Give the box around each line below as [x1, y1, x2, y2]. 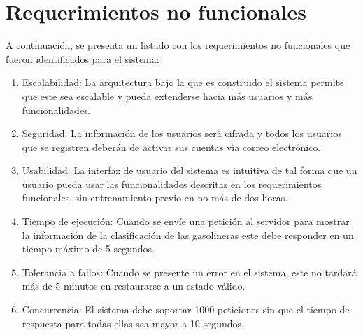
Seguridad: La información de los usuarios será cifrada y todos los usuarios [22, 126, 342, 141]
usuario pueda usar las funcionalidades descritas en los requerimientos [22, 176, 322, 191]
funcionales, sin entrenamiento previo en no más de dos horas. [22, 190, 288, 205]
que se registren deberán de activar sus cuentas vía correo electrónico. [22, 139, 321, 154]
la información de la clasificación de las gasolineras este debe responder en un [22, 227, 354, 242]
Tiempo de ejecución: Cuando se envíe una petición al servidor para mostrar [22, 214, 350, 229]
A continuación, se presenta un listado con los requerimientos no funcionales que [6, 38, 350, 52]
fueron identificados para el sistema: [6, 51, 159, 66]
